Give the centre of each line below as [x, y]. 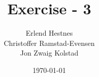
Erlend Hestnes [49, 33]
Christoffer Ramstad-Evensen [49, 43]
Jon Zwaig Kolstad [49, 53]
